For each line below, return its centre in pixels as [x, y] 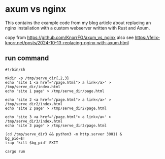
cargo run [15, 151]
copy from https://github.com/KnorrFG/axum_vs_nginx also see [69, 37]
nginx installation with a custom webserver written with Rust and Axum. [78, 28]
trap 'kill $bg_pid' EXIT [32, 143]
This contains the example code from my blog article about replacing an [78, 23]
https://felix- [147, 37]
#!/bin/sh [15, 69]
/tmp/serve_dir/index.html [33, 87]
